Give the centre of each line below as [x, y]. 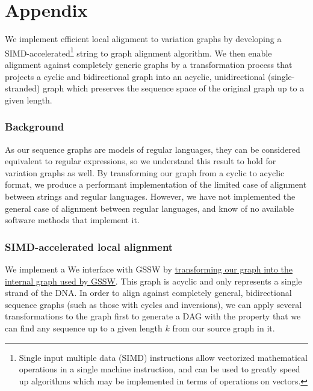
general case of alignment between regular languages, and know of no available [150, 208]
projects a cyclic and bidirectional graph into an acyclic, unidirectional [135, 76]
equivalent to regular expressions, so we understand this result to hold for [141, 161]
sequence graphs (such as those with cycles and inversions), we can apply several [153, 304]
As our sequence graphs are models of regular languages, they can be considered [153, 149]
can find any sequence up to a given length [84, 328]
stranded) [23, 88]
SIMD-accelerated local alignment [89, 246]
